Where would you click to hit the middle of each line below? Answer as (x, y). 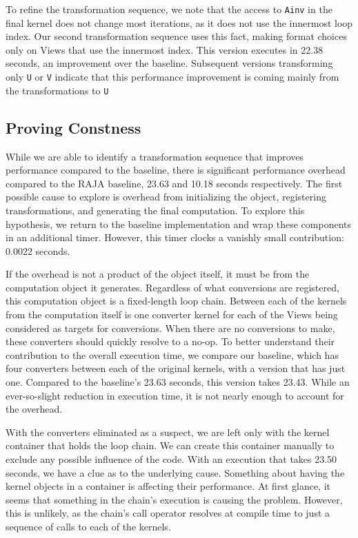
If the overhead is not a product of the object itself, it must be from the (158, 274)
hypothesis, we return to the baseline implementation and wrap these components (178, 224)
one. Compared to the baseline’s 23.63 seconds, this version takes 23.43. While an (178, 382)
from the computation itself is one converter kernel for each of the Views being (172, 314)
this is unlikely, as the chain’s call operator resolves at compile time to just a (168, 513)
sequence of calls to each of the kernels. (88, 526)
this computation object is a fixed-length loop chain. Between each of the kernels (176, 301)
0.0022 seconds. (38, 250)
